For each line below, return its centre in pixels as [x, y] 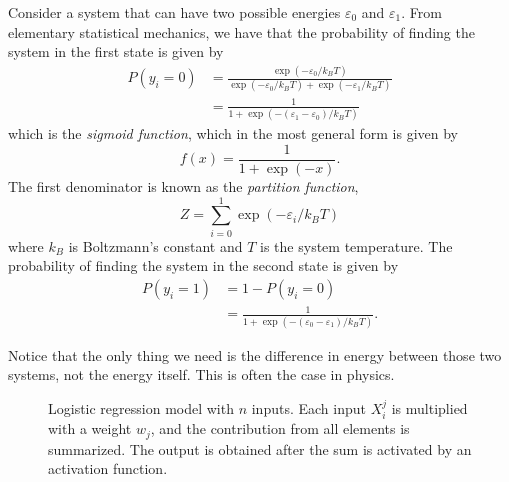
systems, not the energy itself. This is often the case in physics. [201, 374]
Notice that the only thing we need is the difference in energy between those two [255, 354]
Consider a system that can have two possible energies [174, 12]
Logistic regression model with [141, 407]
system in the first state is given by [116, 51]
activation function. [108, 468]
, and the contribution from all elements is [280, 428]
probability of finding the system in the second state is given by [203, 265]
